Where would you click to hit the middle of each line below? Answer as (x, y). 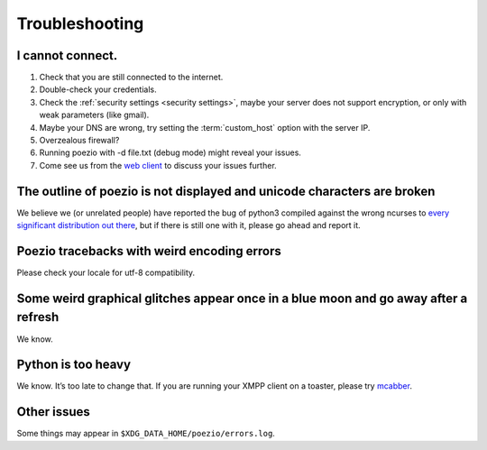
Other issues (53, 412)
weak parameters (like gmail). (94, 115)
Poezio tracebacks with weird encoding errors (149, 251)
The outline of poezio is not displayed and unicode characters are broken (226, 191)
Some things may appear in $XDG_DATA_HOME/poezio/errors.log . (146, 434)
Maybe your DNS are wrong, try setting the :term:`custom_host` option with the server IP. (205, 127)
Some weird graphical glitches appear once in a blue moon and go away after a (242, 298)
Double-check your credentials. (98, 89)
